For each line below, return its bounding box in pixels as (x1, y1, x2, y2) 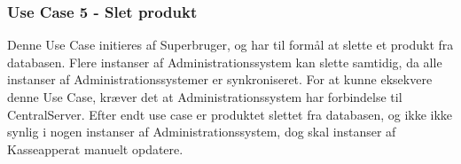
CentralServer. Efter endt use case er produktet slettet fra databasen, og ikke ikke (7, 105, 453, 123)
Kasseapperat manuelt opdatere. (7, 139, 184, 158)
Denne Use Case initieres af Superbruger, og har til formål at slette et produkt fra (7, 35, 454, 54)
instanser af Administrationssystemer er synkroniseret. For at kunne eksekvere (7, 70, 433, 89)
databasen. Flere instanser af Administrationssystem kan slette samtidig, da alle (7, 52, 442, 71)
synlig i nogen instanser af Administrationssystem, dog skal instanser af (7, 122, 396, 141)
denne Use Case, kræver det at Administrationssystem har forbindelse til (7, 88, 402, 105)
